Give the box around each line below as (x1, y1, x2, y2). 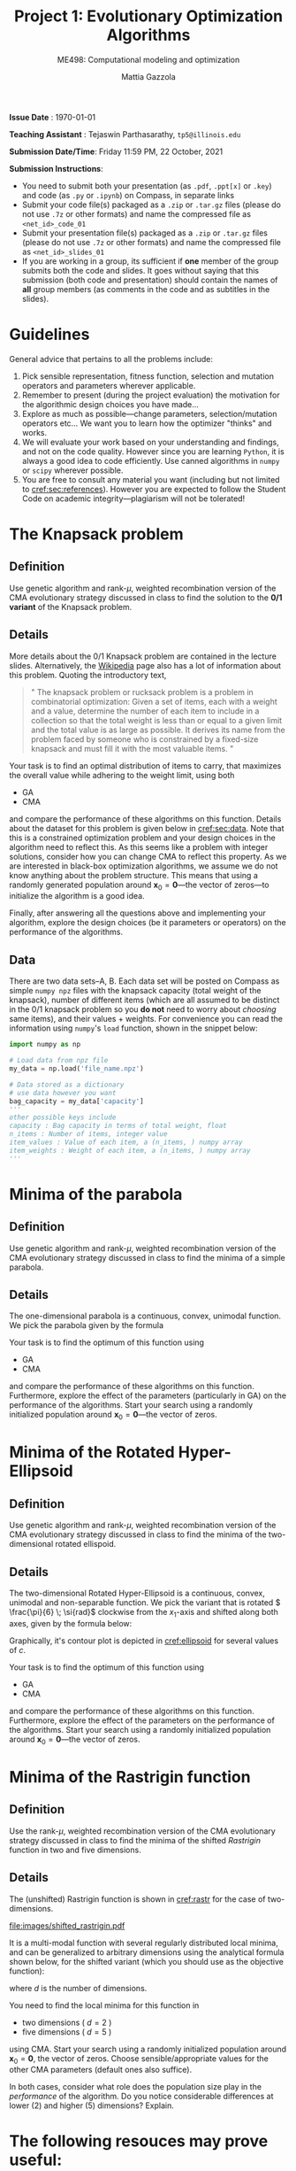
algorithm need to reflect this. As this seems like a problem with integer (9, 841, 269, 852)
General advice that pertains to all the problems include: (9, 353, 214, 364)
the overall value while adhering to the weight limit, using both (9, 769, 235, 780)
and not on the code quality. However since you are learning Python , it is (21, 445, 285, 457)
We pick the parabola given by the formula (9, 1320, 164, 1331)
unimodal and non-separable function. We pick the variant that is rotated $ (9, 1597, 281, 1608)
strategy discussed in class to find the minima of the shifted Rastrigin (9, 1835, 262, 1845)
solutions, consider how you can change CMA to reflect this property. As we (9, 851, 287, 861)
